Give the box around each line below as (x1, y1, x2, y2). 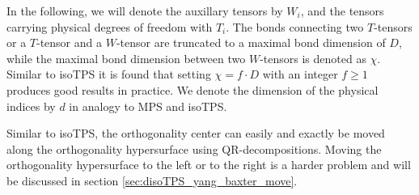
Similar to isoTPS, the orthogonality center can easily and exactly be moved (6, 125, 385, 142)
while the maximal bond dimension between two (6, 49, 246, 66)
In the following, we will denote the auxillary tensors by (6, 2, 283, 19)
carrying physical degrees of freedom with (6, 18, 213, 35)
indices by (6, 97, 56, 114)
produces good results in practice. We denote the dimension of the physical (6, 81, 379, 98)
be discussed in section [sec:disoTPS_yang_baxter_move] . (6, 172, 298, 189)
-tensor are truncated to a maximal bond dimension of (116, 34, 386, 51)
